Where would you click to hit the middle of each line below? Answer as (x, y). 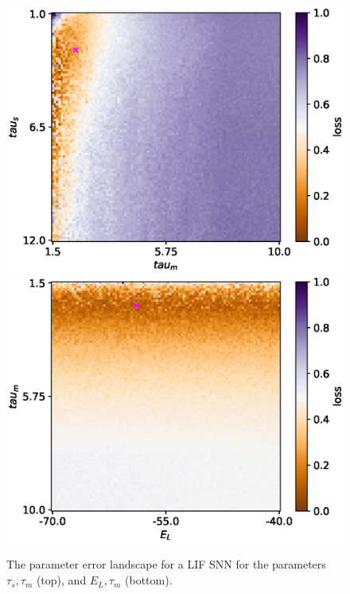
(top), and (61, 580)
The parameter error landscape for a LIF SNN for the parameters (166, 564)
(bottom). (149, 580)
